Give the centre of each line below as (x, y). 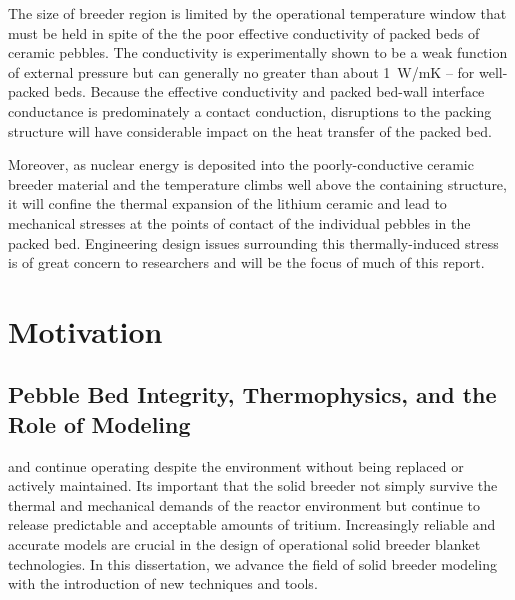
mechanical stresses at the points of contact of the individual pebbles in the (239, 222)
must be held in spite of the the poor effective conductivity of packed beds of (244, 32)
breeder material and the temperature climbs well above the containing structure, (257, 183)
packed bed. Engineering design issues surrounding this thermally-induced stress (253, 242)
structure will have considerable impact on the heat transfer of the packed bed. (250, 130)
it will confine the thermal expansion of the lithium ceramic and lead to (227, 203)
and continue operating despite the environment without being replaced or (236, 465)
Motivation (85, 330)
